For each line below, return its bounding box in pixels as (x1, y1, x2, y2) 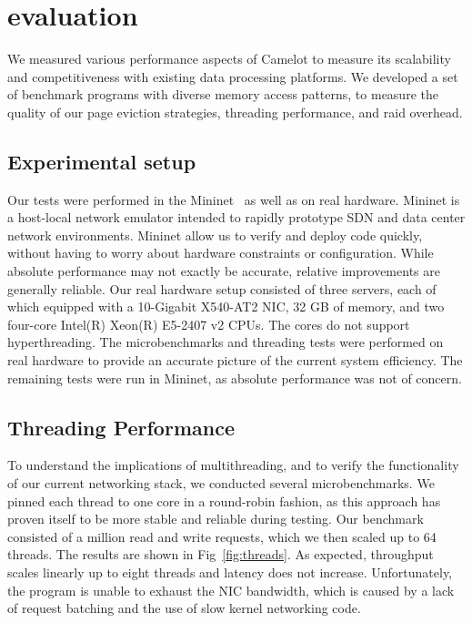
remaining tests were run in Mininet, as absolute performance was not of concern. (7, 368, 462, 387)
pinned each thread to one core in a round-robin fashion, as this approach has (7, 491, 441, 510)
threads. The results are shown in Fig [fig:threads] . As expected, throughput (7, 545, 434, 564)
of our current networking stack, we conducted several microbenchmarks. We (7, 474, 435, 493)
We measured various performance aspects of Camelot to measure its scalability (7, 49, 451, 68)
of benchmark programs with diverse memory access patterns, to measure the (7, 85, 438, 104)
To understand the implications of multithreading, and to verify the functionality (7, 455, 459, 475)
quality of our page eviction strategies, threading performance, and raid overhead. (7, 102, 463, 121)
